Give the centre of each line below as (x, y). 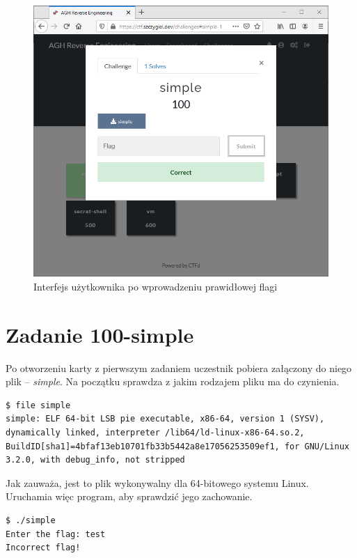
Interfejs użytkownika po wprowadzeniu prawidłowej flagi (156, 286)
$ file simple (38, 405)
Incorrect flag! (43, 548)
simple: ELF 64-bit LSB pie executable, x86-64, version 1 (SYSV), (165, 419)
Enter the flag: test (56, 534)
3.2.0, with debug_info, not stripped (95, 460)
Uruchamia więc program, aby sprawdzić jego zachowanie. (129, 496)
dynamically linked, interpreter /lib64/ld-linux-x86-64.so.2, (155, 432)
